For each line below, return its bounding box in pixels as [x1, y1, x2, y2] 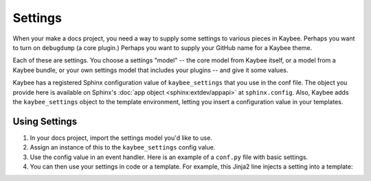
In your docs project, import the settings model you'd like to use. [30, 134, 213, 142]
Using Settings [12, 115, 78, 127]
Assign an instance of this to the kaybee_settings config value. [30, 143, 216, 152]
